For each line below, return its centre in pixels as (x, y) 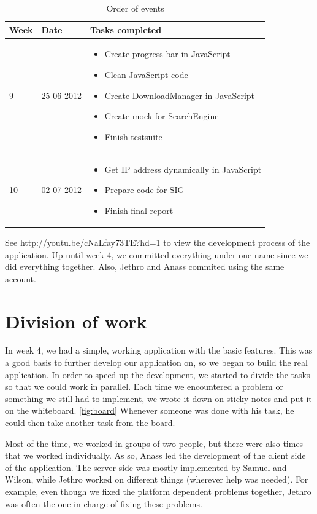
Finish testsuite (133, 136)
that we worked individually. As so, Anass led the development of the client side (155, 455)
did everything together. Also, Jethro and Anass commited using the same (145, 267)
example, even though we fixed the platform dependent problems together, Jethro (158, 491)
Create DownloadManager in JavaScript (180, 95)
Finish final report (139, 210)
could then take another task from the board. (90, 422)
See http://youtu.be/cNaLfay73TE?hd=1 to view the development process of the (158, 242)
